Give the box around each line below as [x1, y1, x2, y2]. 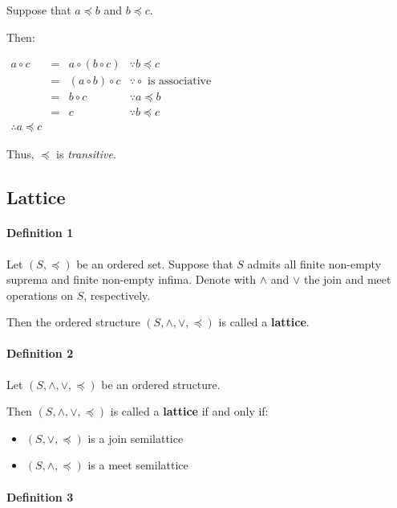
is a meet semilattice [87, 457, 188, 473]
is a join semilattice [87, 429, 184, 446]
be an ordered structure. [101, 375, 221, 392]
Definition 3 [6, 488, 74, 505]
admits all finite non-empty [247, 255, 382, 272]
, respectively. [83, 286, 151, 303]
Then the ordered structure [6, 313, 140, 330]
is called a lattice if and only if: [110, 403, 269, 420]
